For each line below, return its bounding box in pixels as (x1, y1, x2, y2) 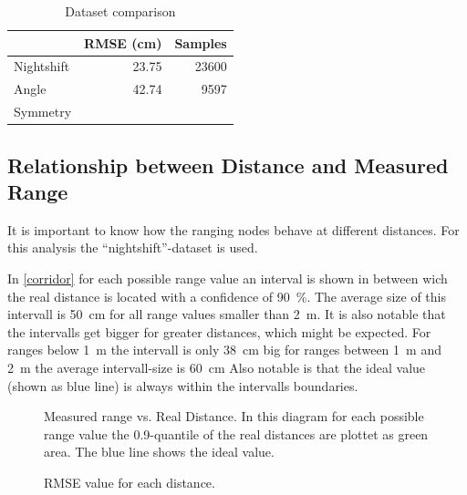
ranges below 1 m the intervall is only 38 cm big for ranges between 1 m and (7, 340, 441, 359)
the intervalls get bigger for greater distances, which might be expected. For (7, 322, 431, 341)
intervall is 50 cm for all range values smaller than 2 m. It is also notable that (7, 304, 446, 324)
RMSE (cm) (84, 33, 162, 52)
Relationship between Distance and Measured (7, 150, 449, 179)
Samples (174, 33, 227, 52)
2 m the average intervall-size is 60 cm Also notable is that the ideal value (7, 357, 426, 376)
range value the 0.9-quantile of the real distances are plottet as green (44, 424, 429, 443)
